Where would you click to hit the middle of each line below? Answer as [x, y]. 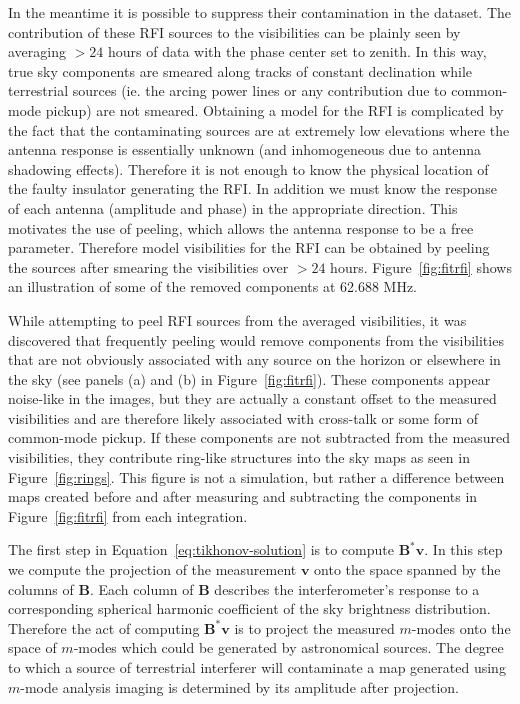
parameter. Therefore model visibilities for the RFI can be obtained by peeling [249, 247]
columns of [41, 588]
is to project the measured [314, 627]
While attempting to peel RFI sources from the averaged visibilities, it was [237, 319]
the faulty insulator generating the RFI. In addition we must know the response [252, 188]
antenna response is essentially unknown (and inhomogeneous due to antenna [245, 149]
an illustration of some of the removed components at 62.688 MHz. [213, 286]
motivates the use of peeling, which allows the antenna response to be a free [241, 227]
